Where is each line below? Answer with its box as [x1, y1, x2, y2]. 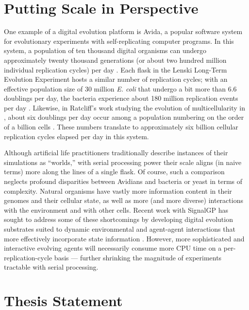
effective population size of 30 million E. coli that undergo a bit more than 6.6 [4, 83, 237, 93]
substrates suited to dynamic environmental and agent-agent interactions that [4, 224, 235, 234]
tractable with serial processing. [4, 262, 99, 272]
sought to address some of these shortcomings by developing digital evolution [4, 214, 233, 224]
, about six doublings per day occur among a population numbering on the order [4, 112, 244, 122]
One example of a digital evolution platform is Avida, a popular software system [4, 26, 243, 36]
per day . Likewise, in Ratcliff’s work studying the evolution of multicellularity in [4, 102, 245, 112]
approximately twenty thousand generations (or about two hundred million [4, 55, 227, 65]
